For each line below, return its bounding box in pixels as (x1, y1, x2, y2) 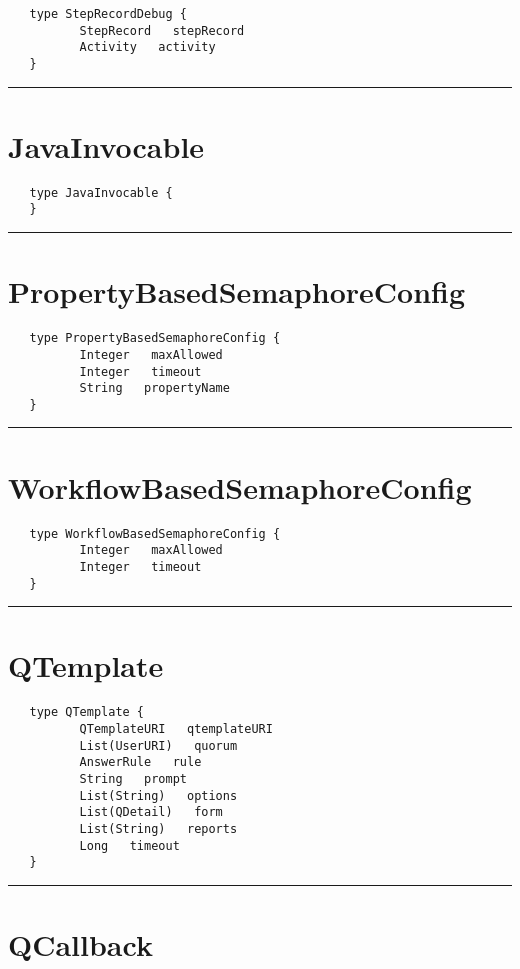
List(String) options (79, 788, 238, 803)
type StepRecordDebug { (29, 7, 187, 21)
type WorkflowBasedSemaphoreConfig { (29, 526, 281, 541)
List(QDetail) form (79, 805, 223, 820)
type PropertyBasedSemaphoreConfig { (29, 331, 281, 346)
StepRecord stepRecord (79, 23, 245, 38)
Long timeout (79, 838, 180, 853)
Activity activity (79, 40, 216, 55)
